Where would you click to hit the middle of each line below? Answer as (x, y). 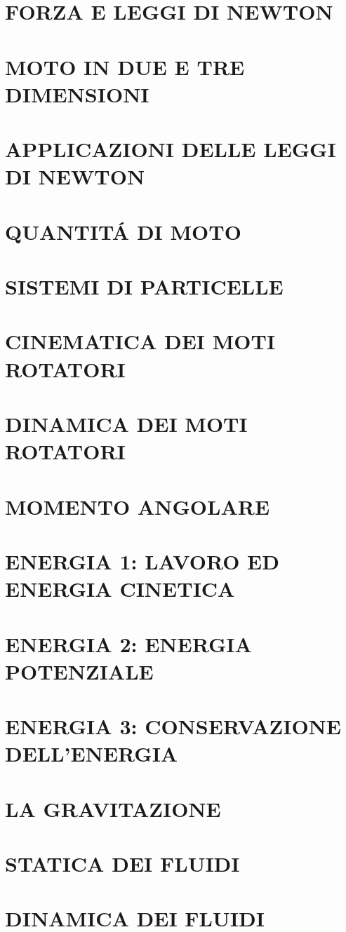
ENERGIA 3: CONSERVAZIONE (173, 726)
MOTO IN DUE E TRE (125, 66)
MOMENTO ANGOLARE (138, 506)
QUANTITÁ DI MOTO (123, 231)
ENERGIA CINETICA (120, 589)
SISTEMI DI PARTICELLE (144, 286)
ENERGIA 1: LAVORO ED (142, 561)
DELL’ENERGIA (92, 754)
